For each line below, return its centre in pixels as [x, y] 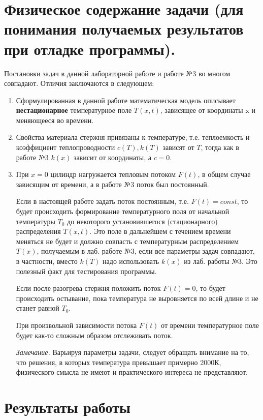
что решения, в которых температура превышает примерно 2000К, [119, 362]
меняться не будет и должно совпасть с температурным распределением [127, 241]
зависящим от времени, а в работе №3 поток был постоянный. [112, 184]
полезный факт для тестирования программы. [86, 271]
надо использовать [131, 261]
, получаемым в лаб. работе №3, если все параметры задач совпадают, [146, 251]
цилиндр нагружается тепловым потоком [113, 174]
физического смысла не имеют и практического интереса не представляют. [132, 372]
